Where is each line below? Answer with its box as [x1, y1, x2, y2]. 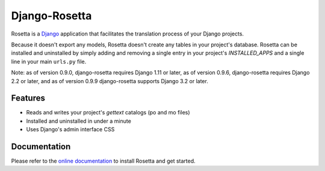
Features [11, 93, 45, 104]
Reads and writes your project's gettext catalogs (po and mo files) [26, 109, 190, 116]
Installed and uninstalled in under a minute [26, 117, 132, 125]
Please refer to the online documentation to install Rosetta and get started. [11, 157, 196, 165]
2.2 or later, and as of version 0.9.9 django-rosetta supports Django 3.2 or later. [11, 77, 209, 84]
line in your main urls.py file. [11, 58, 87, 65]
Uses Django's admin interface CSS [26, 126, 115, 133]
